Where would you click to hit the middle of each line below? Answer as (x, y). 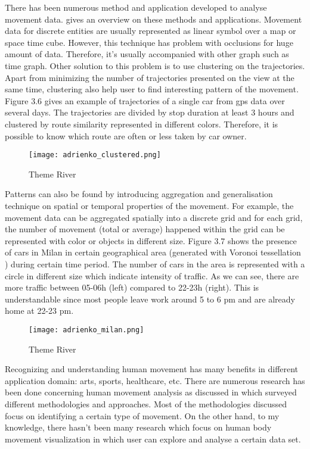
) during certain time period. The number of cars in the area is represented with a (155, 264)
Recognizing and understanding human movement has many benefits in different (152, 369)
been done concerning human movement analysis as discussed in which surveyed (151, 392)
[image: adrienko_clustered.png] (95, 155)
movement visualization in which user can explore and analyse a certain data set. (153, 439)
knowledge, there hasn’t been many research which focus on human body (138, 427)
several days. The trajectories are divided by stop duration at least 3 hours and (150, 112)
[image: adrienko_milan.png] (86, 330)
